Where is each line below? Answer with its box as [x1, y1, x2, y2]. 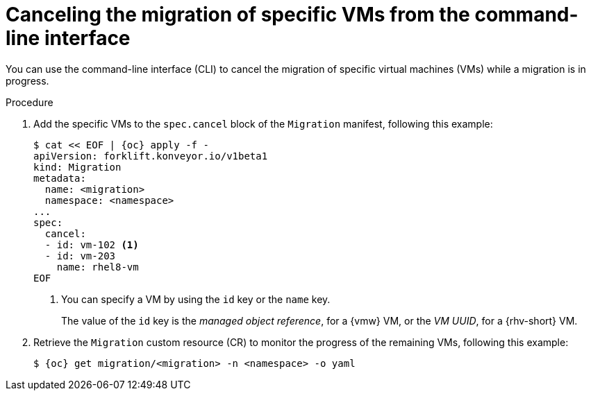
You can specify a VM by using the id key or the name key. [61, 293, 331, 305]
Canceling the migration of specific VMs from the [6, 3, 470, 26]
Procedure [6, 96, 53, 108]
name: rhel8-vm [56, 261, 139, 273]
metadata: [33, 172, 86, 184]
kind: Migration [33, 161, 122, 173]
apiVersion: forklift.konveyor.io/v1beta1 [33, 150, 268, 162]
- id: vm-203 [44, 250, 116, 261]
